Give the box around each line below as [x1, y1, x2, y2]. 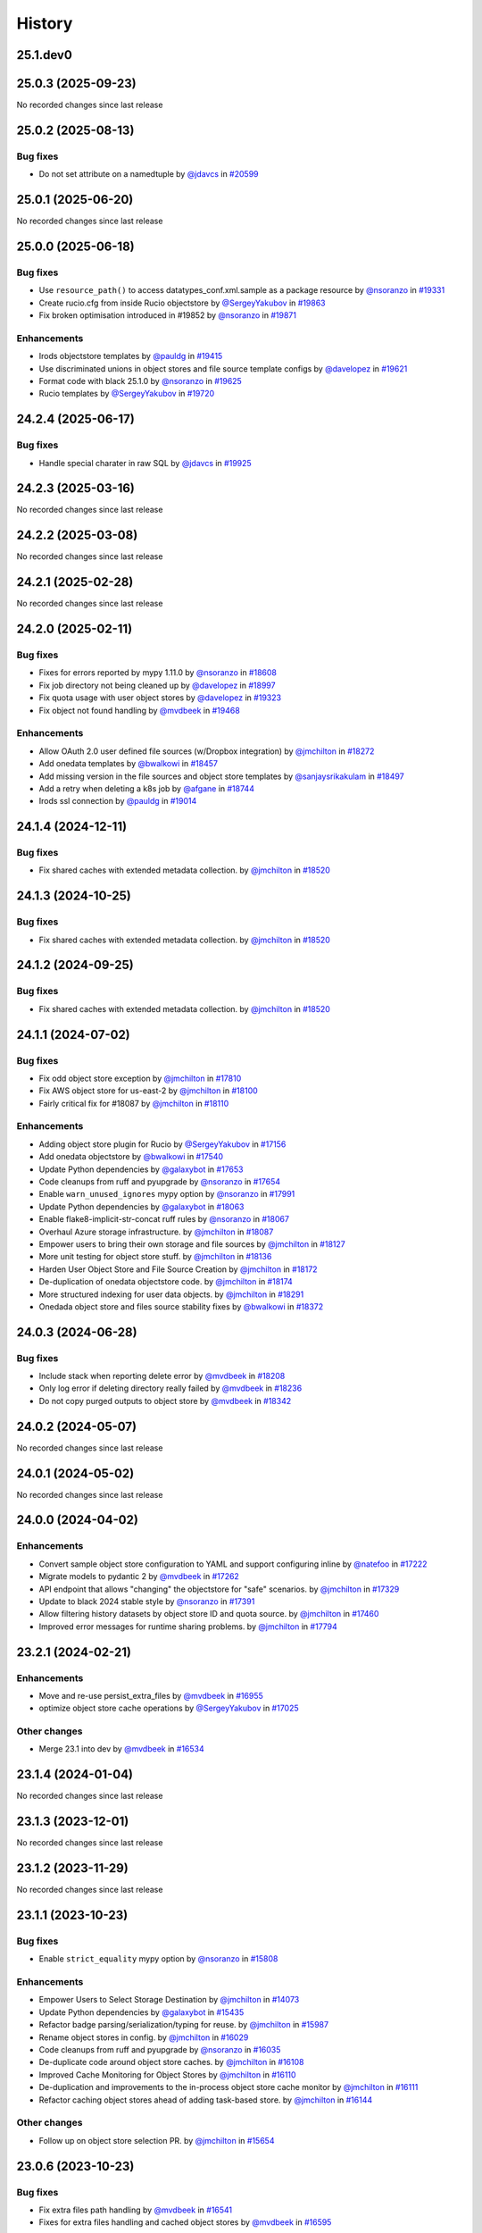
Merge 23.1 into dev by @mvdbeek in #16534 [38, 1744, 204, 1754]
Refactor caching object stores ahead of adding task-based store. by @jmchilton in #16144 [38, 2095, 373, 2105]
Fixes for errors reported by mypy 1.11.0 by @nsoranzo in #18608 [38, 667, 277, 678]
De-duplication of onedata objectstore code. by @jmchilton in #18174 [38, 1276, 294, 1287]
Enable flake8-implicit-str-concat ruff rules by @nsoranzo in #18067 [38, 1214, 290, 1225]
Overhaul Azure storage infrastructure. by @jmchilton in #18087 [38, 1226, 274, 1237]
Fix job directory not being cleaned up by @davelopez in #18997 [38, 680, 276, 690]
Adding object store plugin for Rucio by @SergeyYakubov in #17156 [38, 1139, 287, 1150]
